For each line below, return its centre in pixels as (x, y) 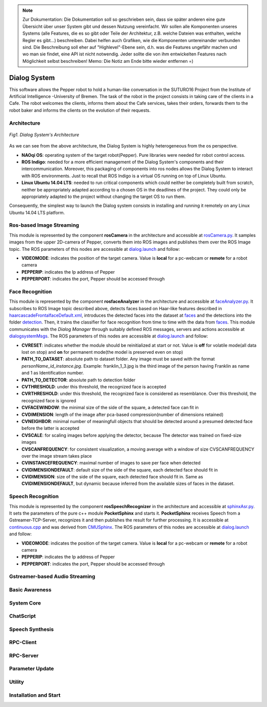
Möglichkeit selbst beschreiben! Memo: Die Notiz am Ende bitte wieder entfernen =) (108, 61)
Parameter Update (32, 669)
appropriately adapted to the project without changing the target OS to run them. (104, 196)
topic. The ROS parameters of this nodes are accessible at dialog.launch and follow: (95, 249)
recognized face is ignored (49, 400)
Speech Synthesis (31, 629)
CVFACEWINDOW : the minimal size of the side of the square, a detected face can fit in (110, 408)
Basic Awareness (30, 590)
